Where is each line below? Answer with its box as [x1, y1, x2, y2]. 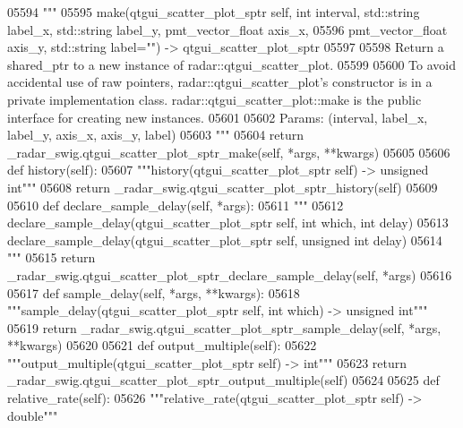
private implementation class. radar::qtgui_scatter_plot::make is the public [7, 90, 422, 108]
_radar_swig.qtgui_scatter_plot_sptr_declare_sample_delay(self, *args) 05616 [7, 265, 452, 284]
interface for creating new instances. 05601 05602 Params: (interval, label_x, [7, 107, 428, 126]
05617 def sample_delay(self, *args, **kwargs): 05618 [7, 283, 300, 302]
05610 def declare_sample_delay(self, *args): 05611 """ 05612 [7, 195, 344, 214]
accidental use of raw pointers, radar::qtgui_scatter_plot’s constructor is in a [7, 73, 433, 91]
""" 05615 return [7, 248, 96, 267]
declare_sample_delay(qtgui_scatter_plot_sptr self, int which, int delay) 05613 [7, 213, 449, 232]
